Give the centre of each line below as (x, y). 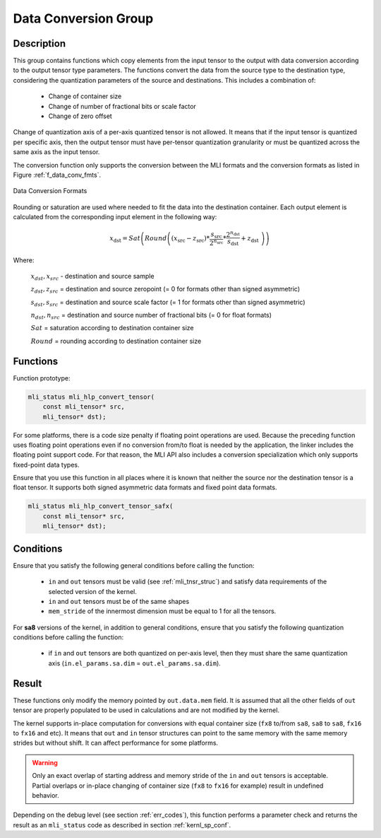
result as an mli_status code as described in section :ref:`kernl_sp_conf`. (122, 825)
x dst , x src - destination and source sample (92, 277)
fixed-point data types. (46, 465)
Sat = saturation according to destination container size (112, 328)
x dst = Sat (125, 239)
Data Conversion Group (83, 18)
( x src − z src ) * (190, 239)
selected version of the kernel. (92, 591)
